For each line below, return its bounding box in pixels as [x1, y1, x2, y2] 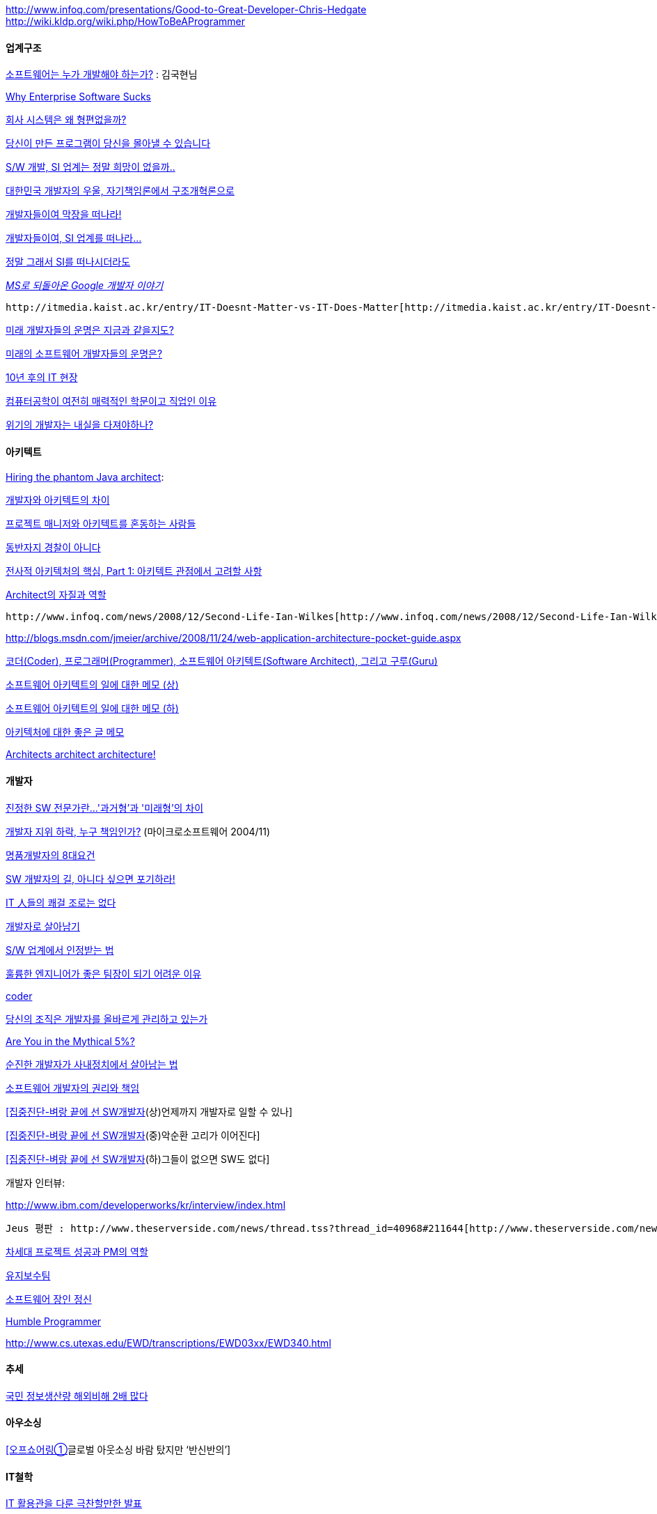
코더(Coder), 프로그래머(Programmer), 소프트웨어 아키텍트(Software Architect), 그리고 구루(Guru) [6, 655, 438, 667]
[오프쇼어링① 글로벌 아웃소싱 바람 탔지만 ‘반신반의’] [6, 1444, 231, 1456]
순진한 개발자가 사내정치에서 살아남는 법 [6, 1058, 178, 1070]
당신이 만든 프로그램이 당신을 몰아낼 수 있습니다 [6, 137, 211, 150]
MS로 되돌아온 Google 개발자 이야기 [6, 279, 164, 292]
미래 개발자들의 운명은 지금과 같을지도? [6, 324, 174, 337]
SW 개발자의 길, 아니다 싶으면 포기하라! [6, 872, 175, 885]
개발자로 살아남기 [6, 920, 80, 932]
